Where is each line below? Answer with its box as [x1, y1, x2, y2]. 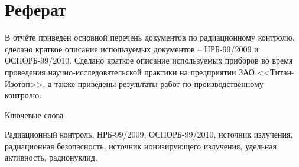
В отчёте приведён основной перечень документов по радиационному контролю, [5, 31, 295, 44]
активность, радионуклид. [5, 151, 97, 163]
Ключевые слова [5, 108, 64, 121]
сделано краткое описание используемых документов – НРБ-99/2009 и [5, 42, 259, 55]
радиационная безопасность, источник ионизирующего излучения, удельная [5, 139, 277, 152]
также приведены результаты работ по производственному [54, 77, 264, 89]
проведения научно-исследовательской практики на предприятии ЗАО [5, 65, 255, 78]
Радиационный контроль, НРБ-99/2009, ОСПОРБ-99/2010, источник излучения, [5, 128, 293, 141]
